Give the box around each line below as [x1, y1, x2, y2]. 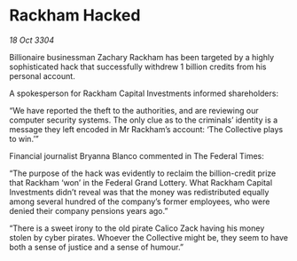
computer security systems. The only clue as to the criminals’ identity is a [9, 115, 278, 125]
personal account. [9, 70, 75, 81]
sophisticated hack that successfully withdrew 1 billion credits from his [9, 61, 268, 72]
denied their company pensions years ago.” [9, 205, 168, 216]
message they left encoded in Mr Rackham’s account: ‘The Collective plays [9, 123, 284, 134]
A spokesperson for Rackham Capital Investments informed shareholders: [9, 88, 279, 99]
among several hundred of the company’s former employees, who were [9, 196, 270, 207]
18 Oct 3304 [9, 35, 55, 45]
